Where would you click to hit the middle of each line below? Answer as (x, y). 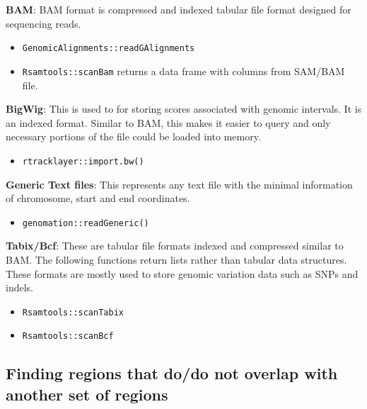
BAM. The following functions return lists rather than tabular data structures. (176, 259)
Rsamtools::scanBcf (68, 336)
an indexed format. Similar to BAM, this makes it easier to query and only (168, 122)
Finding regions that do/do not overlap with (172, 373)
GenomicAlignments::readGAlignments (109, 49)
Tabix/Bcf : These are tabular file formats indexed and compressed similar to (175, 246)
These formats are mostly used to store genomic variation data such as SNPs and (182, 273)
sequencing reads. (43, 23)
